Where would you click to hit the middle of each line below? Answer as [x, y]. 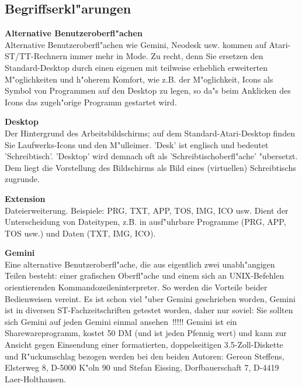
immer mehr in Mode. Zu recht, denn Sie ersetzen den [166, 56]
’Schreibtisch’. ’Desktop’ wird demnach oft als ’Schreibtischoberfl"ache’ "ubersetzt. [151, 156]
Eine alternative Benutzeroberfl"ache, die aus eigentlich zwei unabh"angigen [140, 264]
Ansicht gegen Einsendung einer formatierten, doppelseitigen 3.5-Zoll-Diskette [144, 345]
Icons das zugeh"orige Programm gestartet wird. [91, 102]
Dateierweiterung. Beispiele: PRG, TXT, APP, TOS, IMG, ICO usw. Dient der [147, 210]
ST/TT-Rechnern [36, 56]
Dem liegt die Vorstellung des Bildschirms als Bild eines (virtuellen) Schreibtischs [150, 167]
